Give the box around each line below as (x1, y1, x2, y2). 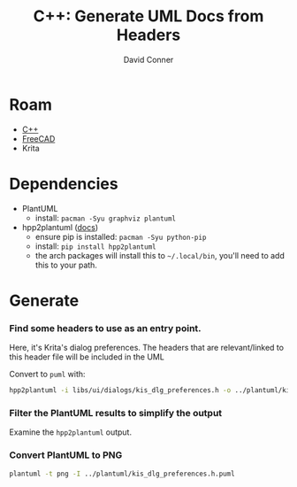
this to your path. (34, 259, 97, 270)
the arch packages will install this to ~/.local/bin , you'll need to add (34, 250, 286, 260)
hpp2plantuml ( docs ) (21, 221, 99, 232)
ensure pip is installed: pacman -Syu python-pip (34, 231, 207, 242)
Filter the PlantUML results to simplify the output (9, 406, 223, 419)
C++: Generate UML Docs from (33, 6, 264, 27)
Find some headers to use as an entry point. (9, 321, 202, 334)
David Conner (123, 54, 174, 65)
